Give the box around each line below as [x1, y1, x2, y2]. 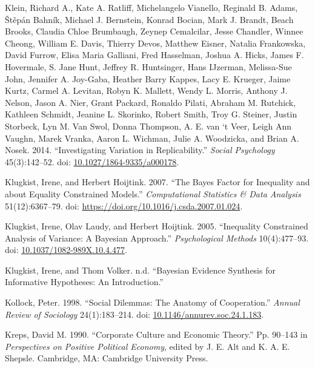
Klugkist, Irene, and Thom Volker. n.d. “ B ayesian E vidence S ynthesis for [5, 263, 276, 276]
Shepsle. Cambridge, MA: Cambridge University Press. [5, 352, 208, 364]
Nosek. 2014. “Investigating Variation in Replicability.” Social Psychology [5, 143, 275, 156]
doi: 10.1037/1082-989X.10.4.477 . [5, 243, 127, 256]
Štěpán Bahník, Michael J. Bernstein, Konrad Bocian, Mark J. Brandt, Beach [5, 13, 294, 25]
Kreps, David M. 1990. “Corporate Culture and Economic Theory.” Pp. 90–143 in [5, 328, 308, 341]
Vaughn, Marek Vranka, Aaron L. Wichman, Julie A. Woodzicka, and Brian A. [5, 131, 299, 144]
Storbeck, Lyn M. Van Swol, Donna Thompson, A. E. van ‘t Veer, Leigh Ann [5, 119, 292, 132]
